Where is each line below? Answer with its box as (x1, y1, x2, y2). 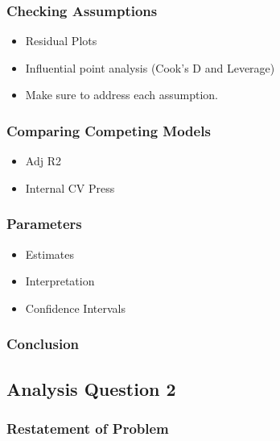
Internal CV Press (25, 179, 115, 196)
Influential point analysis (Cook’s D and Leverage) (25, 59, 275, 76)
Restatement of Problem (6, 418, 169, 438)
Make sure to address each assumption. (25, 86, 219, 103)
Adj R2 (25, 152, 61, 169)
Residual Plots (25, 32, 97, 49)
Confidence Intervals (25, 299, 126, 316)
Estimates (25, 245, 75, 262)
